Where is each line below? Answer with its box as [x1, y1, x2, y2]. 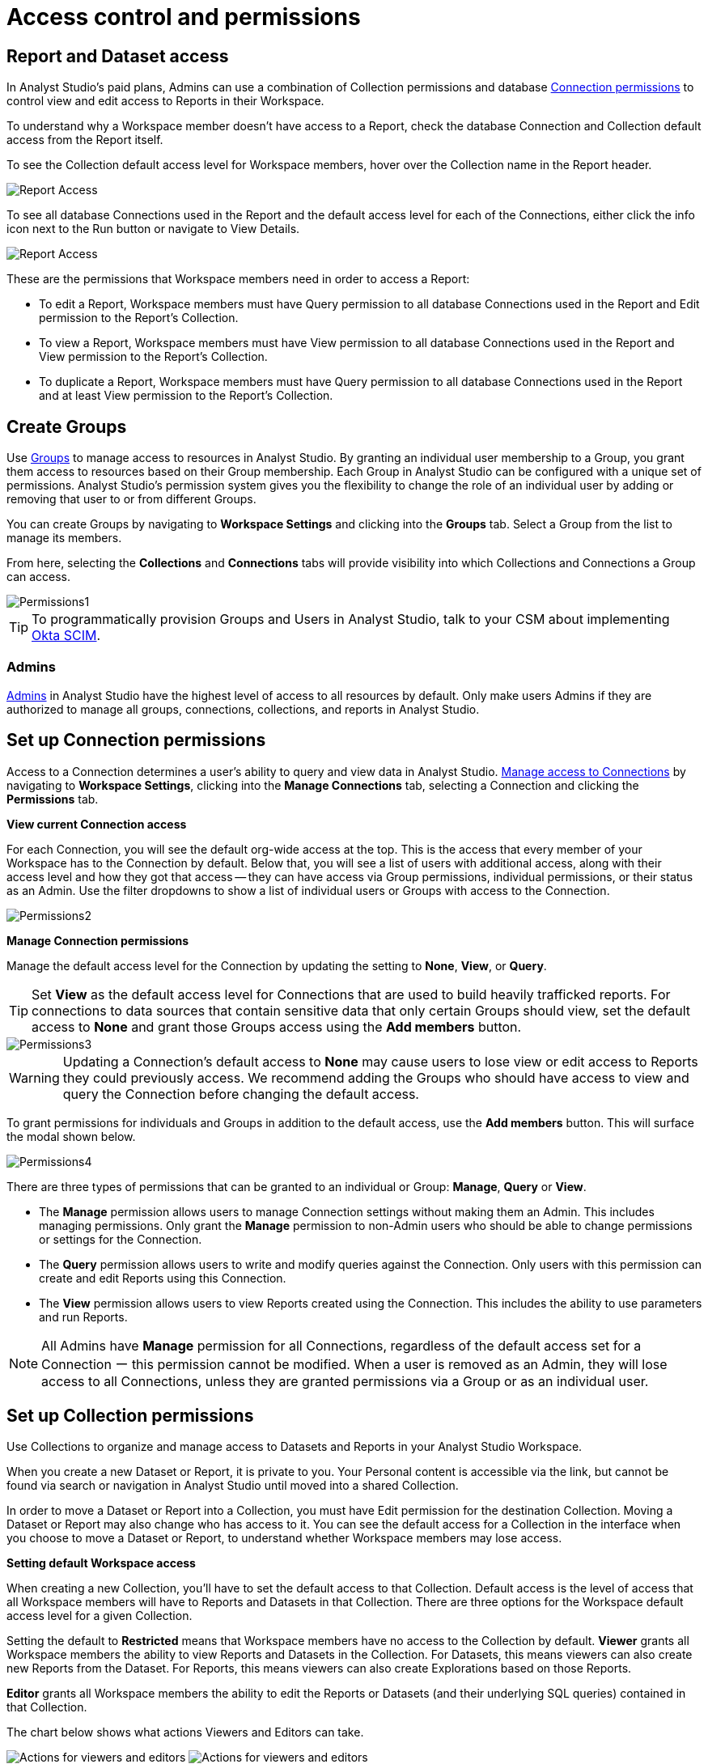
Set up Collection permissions [6, 1406, 254, 1427]
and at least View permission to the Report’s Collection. [39, 388, 333, 403]
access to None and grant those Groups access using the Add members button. [32, 1018, 522, 1035]
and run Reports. [39, 1309, 128, 1324]
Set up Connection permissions [6, 730, 266, 751]
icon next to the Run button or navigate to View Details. [6, 222, 300, 236]
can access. [6, 570, 71, 584]
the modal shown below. [6, 1129, 136, 1143]
